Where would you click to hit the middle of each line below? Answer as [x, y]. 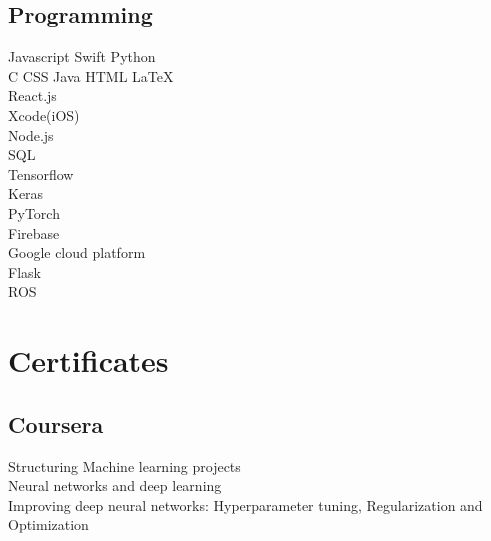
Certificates [88, 360]
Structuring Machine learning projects [124, 465]
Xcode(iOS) [44, 114]
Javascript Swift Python [82, 56]
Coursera [56, 423]
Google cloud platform [77, 252]
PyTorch [34, 212]
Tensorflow [41, 173]
